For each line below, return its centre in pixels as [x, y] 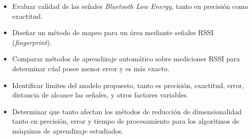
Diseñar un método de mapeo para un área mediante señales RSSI [113, 32]
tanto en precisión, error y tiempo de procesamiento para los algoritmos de [126, 121]
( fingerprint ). [32, 42]
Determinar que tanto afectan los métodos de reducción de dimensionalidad [127, 111]
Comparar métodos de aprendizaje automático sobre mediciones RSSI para [126, 59]
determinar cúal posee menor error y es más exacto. [91, 68]
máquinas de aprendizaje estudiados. [68, 130]
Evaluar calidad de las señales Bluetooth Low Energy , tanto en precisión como [130, 6]
